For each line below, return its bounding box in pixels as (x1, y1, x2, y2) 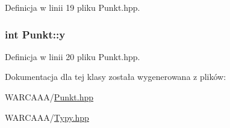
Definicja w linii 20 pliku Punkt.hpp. (5, 50, 140, 62)
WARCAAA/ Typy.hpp (5, 111, 89, 123)
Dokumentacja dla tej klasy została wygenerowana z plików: (5, 70, 226, 83)
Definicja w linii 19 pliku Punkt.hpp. (5, 1, 140, 13)
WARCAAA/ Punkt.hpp (5, 91, 94, 103)
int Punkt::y (5, 26, 66, 41)
